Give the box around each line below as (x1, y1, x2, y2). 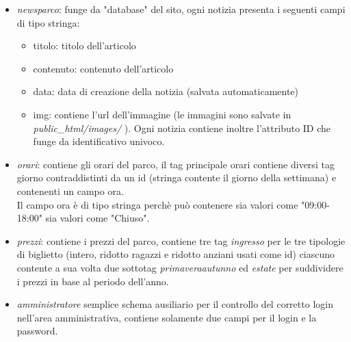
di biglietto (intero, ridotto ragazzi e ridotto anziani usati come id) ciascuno (16, 247, 335, 261)
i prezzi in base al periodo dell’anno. (16, 274, 169, 288)
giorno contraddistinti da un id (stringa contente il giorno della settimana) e (16, 170, 337, 185)
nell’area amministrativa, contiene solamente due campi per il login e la (16, 310, 317, 324)
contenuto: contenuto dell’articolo (33, 61, 174, 75)
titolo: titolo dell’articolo (33, 38, 136, 53)
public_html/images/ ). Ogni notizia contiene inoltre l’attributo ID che (33, 120, 331, 135)
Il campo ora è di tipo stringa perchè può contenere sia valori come (16, 197, 298, 211)
